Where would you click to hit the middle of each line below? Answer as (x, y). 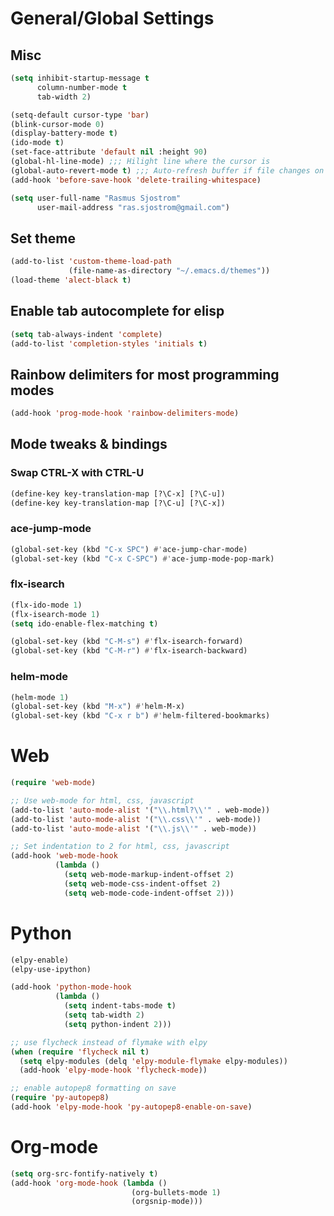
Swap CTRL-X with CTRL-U (77, 473)
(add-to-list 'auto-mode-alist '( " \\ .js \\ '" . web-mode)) (133, 828)
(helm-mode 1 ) (40, 697)
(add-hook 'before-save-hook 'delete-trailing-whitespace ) (136, 180)
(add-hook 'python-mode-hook (71, 987)
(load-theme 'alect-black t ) (71, 280)
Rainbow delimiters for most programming (145, 374)
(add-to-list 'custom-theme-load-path (91, 262)
